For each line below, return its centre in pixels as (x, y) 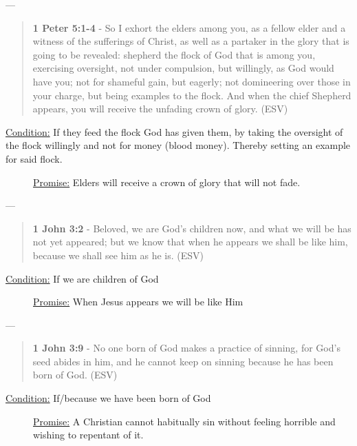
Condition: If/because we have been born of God (108, 398)
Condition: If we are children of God (82, 278)
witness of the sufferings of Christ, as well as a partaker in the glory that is (191, 41)
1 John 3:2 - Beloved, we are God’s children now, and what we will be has (192, 228)
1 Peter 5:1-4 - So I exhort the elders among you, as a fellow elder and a (189, 27)
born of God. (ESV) (75, 375)
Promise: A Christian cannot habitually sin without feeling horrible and (184, 421)
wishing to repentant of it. (88, 435)
